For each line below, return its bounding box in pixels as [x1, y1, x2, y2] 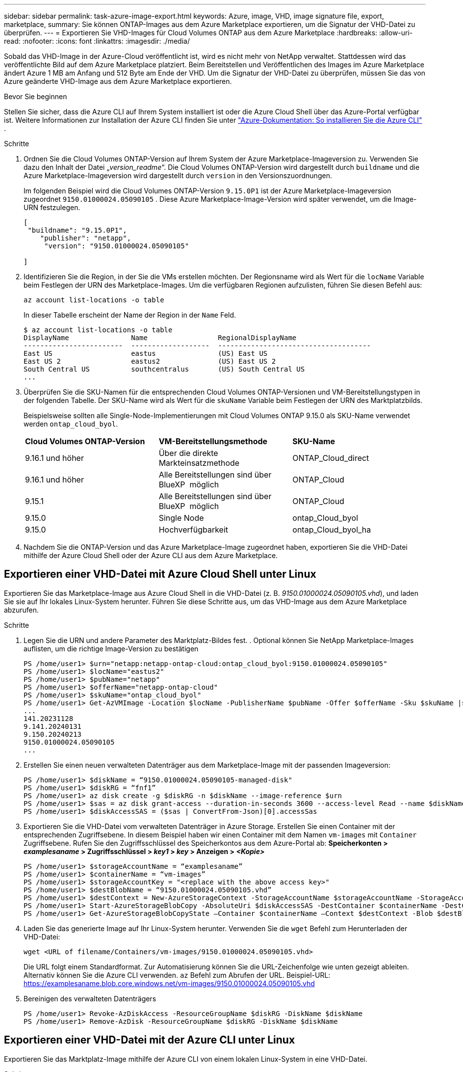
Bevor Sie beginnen [4, 92, 67, 101]
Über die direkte [158, 448, 218, 458]
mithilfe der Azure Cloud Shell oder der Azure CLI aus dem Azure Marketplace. [24, 551, 278, 560]
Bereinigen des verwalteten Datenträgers [24, 994, 156, 1003]
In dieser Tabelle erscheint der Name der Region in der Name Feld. [24, 311, 236, 319]
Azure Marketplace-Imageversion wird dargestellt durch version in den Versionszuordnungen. [24, 171, 332, 180]
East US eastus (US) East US [24, 349, 268, 357]
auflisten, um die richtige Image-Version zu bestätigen [24, 644, 199, 653]
